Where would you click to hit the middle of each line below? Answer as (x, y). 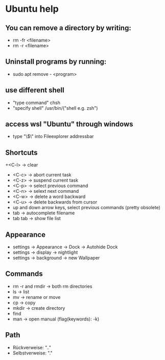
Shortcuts (21, 153)
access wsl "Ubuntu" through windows (69, 124)
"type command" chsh (36, 103)
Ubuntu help (32, 9)
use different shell (35, 90)
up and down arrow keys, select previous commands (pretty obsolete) (87, 208)
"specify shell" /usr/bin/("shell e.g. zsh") (55, 108)
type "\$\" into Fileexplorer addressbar (53, 136)
